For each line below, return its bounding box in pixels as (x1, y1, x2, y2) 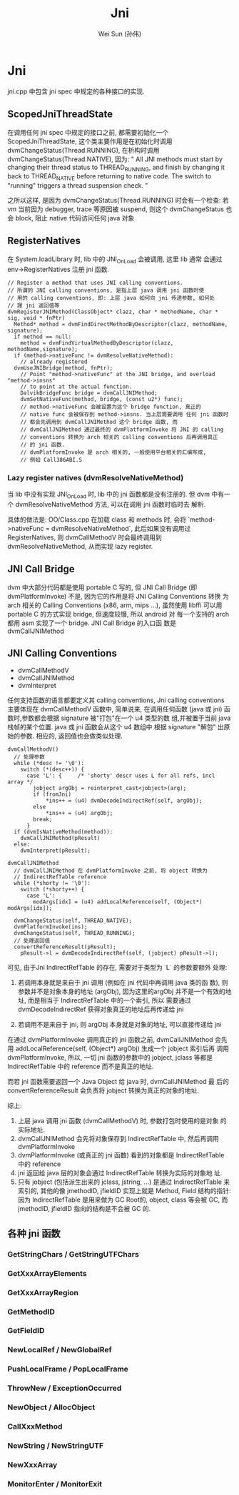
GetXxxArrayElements (7, 1268, 87, 1278)
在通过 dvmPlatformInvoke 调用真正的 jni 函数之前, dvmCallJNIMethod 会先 (7, 1035, 228, 1044)
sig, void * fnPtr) (7, 314, 66, 322)
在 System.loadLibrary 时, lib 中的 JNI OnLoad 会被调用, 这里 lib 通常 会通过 (7, 255, 223, 265)
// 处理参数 (14, 754, 45, 761)
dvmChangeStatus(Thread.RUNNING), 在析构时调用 (7, 146, 160, 154)
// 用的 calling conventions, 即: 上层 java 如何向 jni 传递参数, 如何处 (7, 294, 215, 301)
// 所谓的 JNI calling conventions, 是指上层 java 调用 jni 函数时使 (7, 287, 205, 294)
